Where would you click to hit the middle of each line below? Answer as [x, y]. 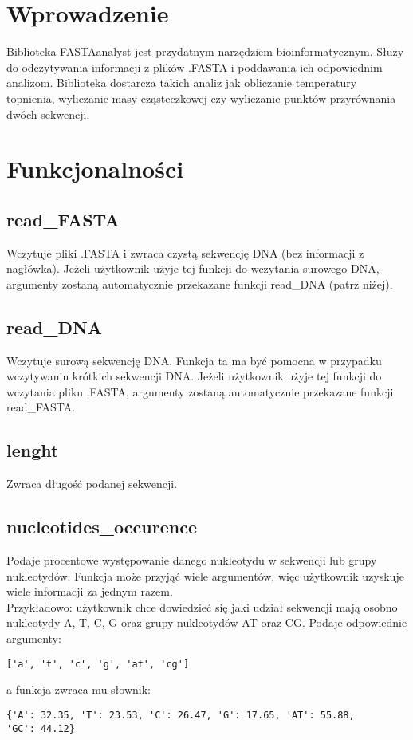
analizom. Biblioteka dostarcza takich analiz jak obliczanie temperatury [182, 83]
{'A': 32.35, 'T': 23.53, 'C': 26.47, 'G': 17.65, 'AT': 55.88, [181, 715]
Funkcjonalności [95, 169]
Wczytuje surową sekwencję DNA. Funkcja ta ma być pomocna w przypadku [194, 360]
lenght [33, 450]
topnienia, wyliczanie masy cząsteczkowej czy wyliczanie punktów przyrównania [201, 98]
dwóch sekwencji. [48, 114]
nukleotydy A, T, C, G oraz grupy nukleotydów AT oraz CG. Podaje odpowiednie [207, 622]
